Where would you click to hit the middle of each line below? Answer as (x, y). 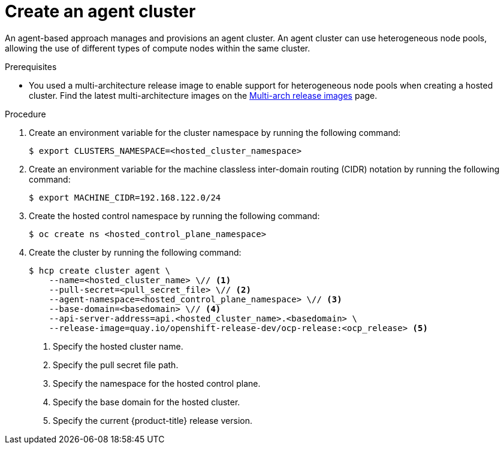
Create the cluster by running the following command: (135, 252)
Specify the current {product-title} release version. (153, 420)
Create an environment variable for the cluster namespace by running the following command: (215, 132)
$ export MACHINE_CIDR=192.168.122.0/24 (125, 197)
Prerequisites (31, 66)
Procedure (25, 114)
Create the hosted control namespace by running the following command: (174, 216)
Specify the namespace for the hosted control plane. (157, 383)
